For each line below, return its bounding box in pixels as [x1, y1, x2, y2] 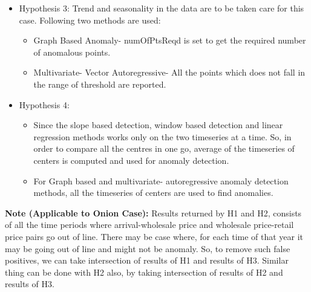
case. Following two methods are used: [19, 13, 161, 26]
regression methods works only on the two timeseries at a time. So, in [33, 130, 292, 143]
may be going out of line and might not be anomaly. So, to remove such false [5, 242, 290, 255]
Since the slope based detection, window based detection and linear [33, 118, 283, 131]
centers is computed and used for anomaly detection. [33, 154, 229, 166]
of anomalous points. [33, 45, 111, 58]
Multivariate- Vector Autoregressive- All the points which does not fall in [33, 66, 306, 79]
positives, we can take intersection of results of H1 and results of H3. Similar [5, 254, 289, 267]
